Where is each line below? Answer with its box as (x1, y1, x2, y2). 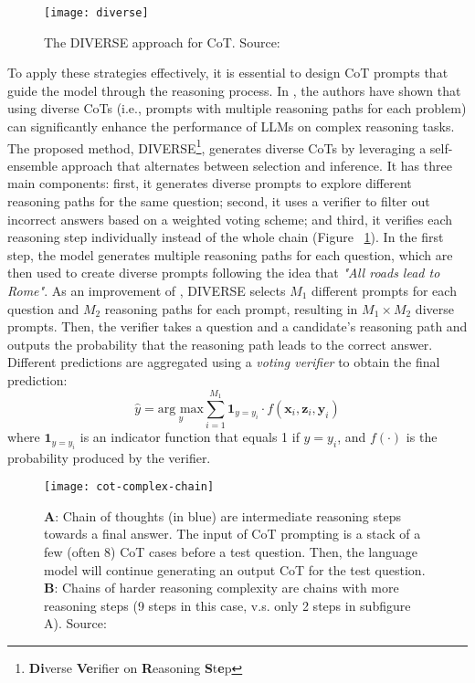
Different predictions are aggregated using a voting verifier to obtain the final (7, 352, 440, 372)
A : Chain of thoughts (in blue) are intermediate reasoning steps (44, 506, 401, 525)
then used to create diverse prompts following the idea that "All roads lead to (7, 263, 440, 282)
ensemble (7, 155, 58, 174)
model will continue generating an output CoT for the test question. (44, 560, 426, 579)
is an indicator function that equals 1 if (79, 427, 300, 447)
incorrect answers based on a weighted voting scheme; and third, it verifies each (7, 209, 453, 228)
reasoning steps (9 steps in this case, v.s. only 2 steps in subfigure (44, 595, 411, 615)
